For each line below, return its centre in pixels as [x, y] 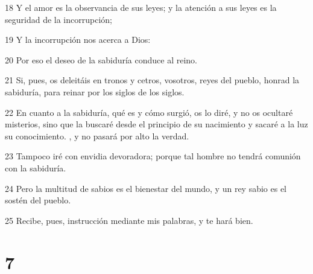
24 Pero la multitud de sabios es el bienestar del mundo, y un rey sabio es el [146, 188]
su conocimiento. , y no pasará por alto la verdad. [97, 135]
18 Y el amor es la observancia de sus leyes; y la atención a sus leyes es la [141, 7]
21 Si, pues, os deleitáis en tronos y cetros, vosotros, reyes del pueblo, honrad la [152, 80]
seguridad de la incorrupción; [58, 19]
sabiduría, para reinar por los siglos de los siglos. [95, 91]
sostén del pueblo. [38, 200]
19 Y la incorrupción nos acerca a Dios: [78, 40]
